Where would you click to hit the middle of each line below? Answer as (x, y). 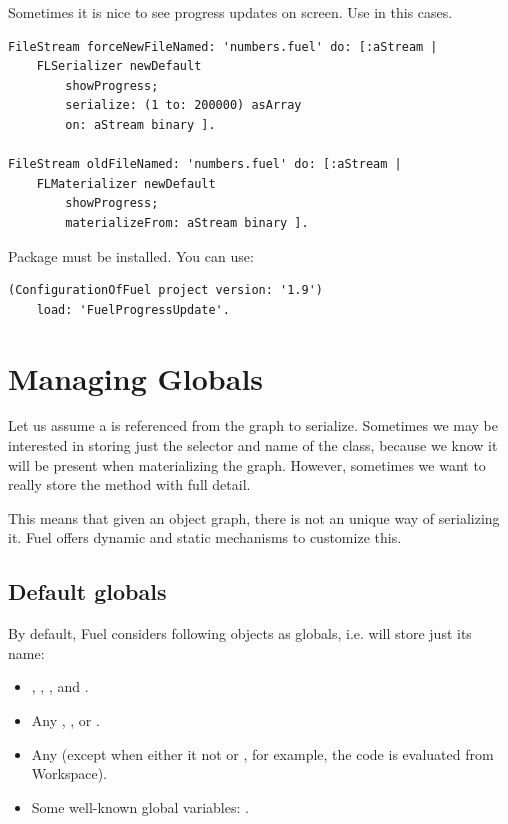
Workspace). (69, 773)
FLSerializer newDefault (119, 66)
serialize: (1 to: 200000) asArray (183, 105)
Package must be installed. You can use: (131, 255)
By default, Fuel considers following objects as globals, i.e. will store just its (240, 633)
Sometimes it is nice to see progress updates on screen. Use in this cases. (230, 12)
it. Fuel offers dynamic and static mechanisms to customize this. (205, 537)
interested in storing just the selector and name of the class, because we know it (253, 445)
